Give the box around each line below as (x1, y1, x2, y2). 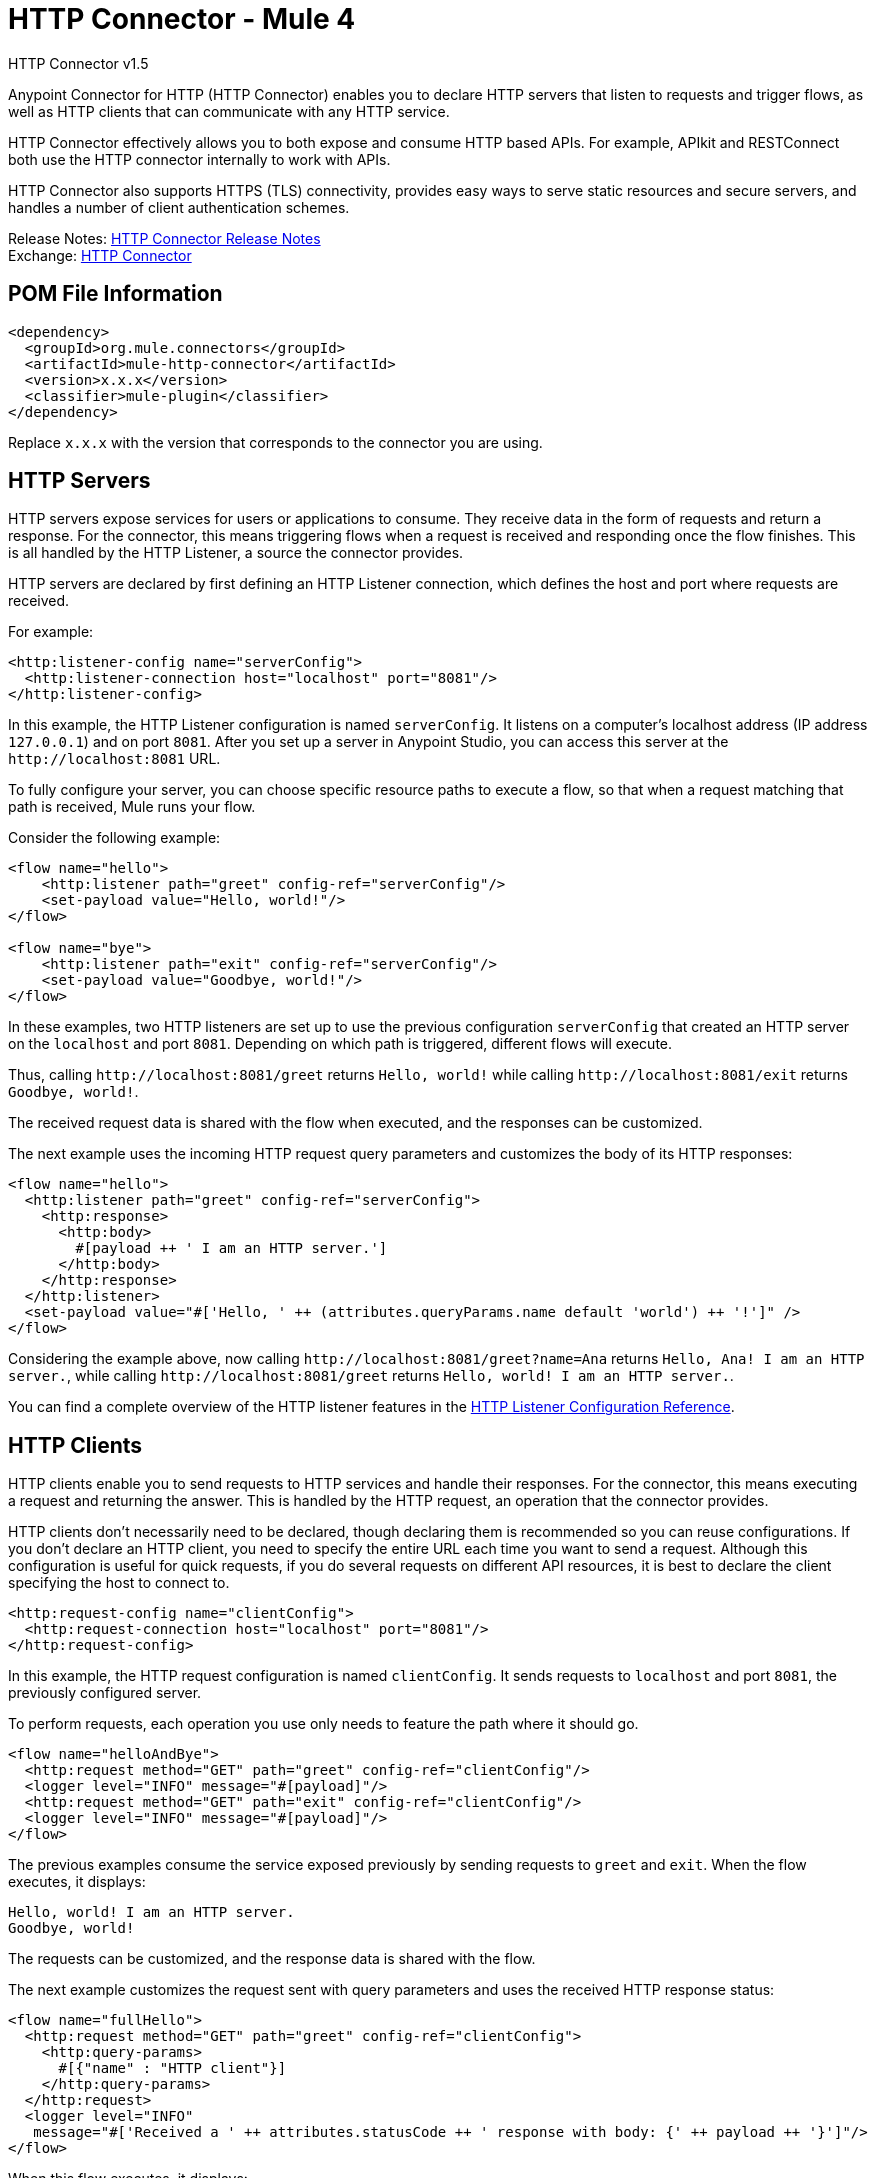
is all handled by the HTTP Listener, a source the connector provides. (8, 544, 464, 562)
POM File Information (8, 281, 223, 307)
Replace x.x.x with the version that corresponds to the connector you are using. (8, 433, 543, 451)
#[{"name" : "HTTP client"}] (58, 2060, 287, 2077)
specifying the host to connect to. (8, 1574, 230, 1592)
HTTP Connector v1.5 (8, 54, 149, 72)
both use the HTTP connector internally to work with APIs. (8, 150, 391, 168)
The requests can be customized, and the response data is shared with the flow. (8, 1950, 536, 1968)
